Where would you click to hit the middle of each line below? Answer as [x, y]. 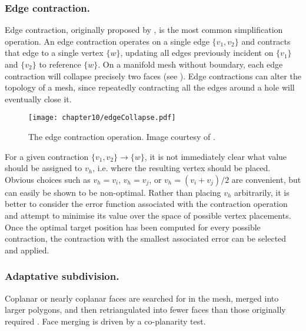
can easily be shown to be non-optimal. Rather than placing [113, 192]
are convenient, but [266, 179]
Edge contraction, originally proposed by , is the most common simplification [144, 30]
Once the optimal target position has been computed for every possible [133, 227]
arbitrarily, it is [262, 192]
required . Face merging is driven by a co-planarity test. [105, 321]
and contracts [266, 41]
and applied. [27, 250]
